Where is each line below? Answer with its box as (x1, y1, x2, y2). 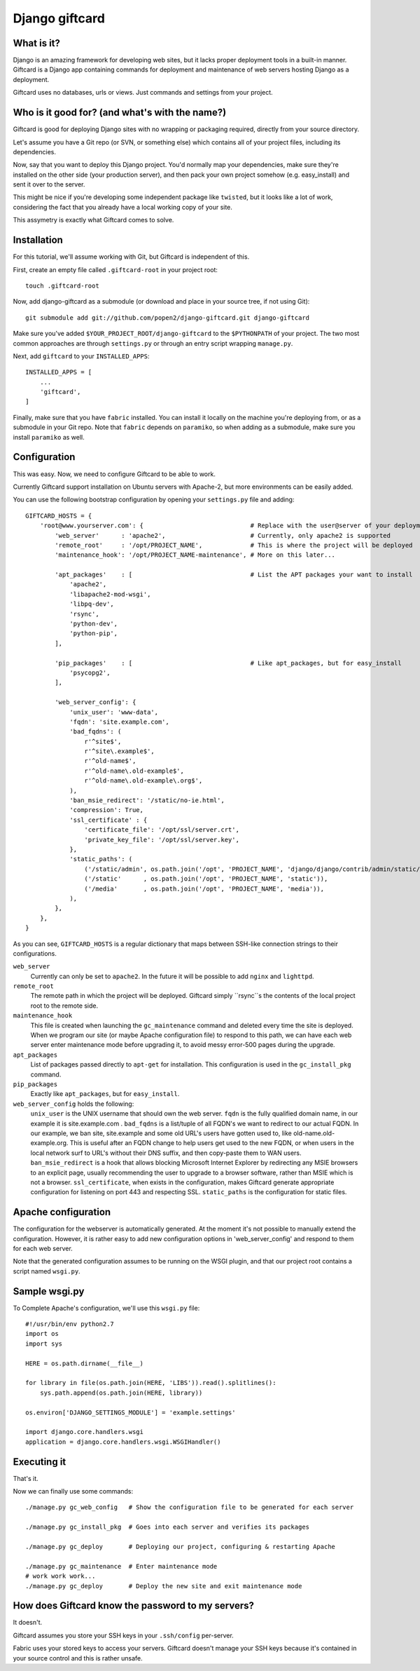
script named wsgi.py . (13, 1266, 80, 1276)
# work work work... (25, 1572, 96, 1581)
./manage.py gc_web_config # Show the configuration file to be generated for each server (25, 1503, 354, 1511)
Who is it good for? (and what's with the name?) (13, 107, 227, 119)
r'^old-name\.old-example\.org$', (84, 777, 203, 785)
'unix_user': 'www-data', (69, 708, 159, 716)
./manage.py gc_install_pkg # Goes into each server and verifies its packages (25, 1523, 310, 1531)
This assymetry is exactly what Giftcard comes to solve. (13, 216, 174, 224)
